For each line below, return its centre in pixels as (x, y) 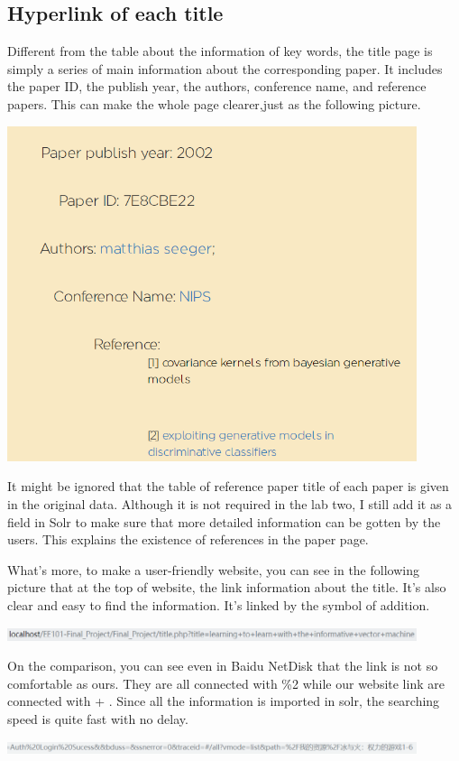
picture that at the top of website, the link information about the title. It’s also (227, 587)
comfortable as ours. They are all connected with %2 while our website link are (226, 683)
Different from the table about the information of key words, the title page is (220, 51)
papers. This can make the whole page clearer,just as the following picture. (214, 103)
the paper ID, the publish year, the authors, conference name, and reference (217, 86)
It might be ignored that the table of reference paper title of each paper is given (228, 486)
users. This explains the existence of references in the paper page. (188, 539)
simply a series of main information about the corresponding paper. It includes (225, 68)
